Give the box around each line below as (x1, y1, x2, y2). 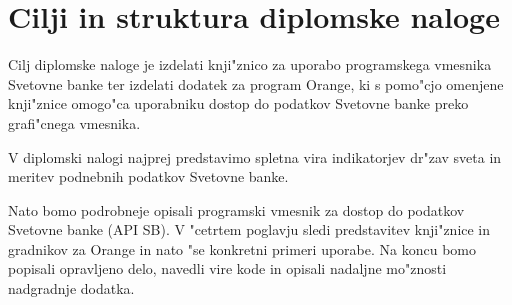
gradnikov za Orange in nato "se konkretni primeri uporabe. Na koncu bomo (8, 238, 476, 259)
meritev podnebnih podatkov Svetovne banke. (8, 166, 289, 187)
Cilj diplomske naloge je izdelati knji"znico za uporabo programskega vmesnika (8, 54, 492, 75)
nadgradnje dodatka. (8, 278, 135, 299)
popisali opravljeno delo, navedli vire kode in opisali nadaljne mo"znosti (8, 258, 447, 279)
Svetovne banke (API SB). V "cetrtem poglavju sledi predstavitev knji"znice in (8, 219, 491, 240)
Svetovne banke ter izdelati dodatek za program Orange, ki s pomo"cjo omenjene (8, 73, 504, 94)
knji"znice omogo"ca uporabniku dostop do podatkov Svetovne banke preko (8, 93, 469, 114)
